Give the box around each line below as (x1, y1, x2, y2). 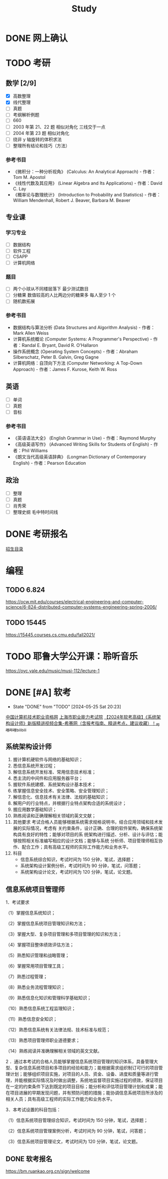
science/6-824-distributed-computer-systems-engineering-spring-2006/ (5, 604, 157, 610)
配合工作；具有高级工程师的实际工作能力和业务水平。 (21, 844, 131, 850)
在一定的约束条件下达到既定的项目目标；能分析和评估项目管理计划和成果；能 (5, 1084, 163, 1090)
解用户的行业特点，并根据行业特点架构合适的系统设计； (12, 800, 127, 806)
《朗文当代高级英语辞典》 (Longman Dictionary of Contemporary (12, 454, 147, 460)
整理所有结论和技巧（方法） (12, 142, 70, 148)
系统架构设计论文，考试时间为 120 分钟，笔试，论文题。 (20, 869, 135, 875)
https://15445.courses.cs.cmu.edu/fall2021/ (5, 632, 95, 638)
